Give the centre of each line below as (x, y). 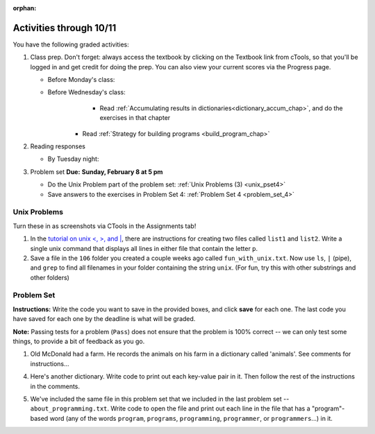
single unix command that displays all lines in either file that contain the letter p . (144, 248)
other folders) (50, 277)
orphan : (25, 8)
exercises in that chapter (135, 118)
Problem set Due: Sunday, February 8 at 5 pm (97, 172)
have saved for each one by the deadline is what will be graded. (104, 319)
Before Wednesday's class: (86, 92)
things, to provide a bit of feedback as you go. (79, 341)
